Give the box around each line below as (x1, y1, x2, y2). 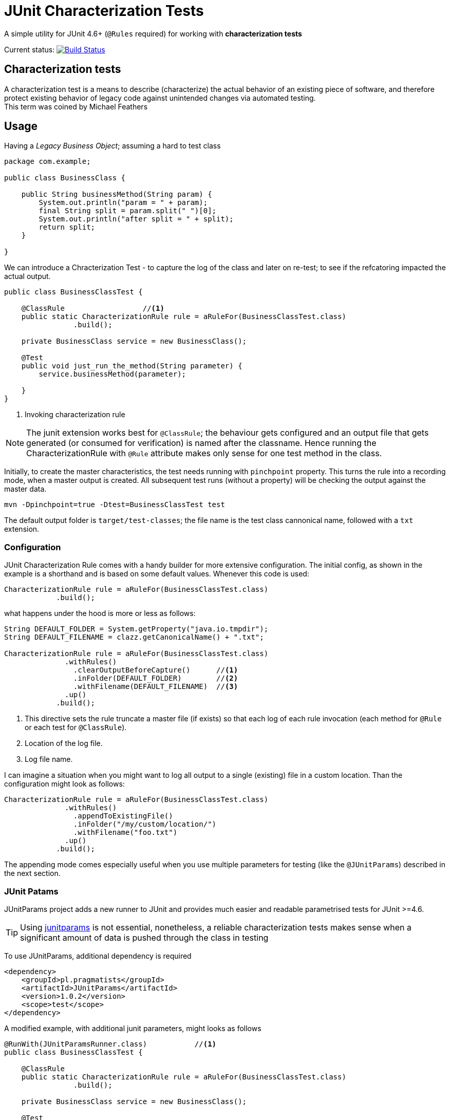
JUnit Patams (4, 886, 59, 897)
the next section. (4, 869, 61, 878)
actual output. (4, 272, 51, 281)
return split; (39, 223, 96, 232)
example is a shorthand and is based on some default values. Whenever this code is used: (4, 569, 309, 578)
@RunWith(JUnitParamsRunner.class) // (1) (4, 1039, 217, 1048)
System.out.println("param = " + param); (39, 198, 208, 207)
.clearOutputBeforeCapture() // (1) (73, 666, 238, 675)
